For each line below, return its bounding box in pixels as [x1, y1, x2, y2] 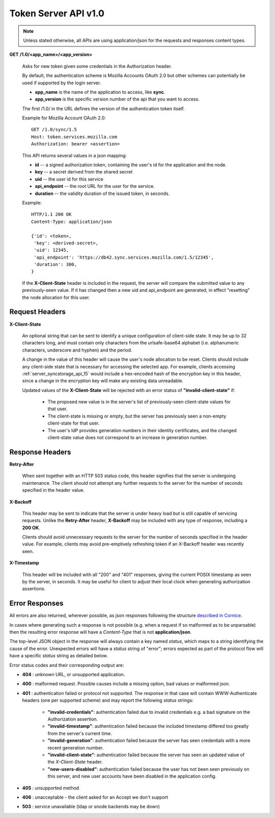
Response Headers [9, 448, 71, 456]
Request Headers [9, 308, 66, 316]
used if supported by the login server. [22, 80, 101, 86]
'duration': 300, [34, 262, 77, 267]
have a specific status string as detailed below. [9, 653, 108, 659]
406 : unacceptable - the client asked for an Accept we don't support [22, 794, 168, 800]
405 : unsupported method [22, 785, 79, 791]
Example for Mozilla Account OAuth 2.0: [22, 115, 106, 121]
